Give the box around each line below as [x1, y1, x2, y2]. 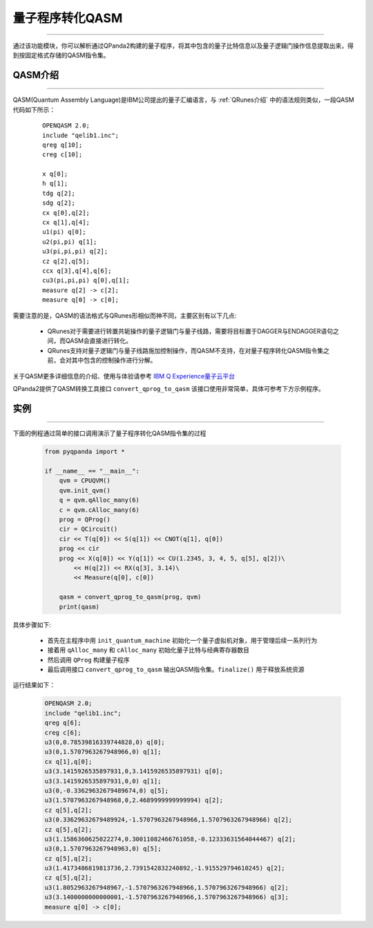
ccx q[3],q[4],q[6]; [42, 266, 112, 275]
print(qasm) [59, 603, 100, 610]
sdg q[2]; [42, 199, 75, 207]
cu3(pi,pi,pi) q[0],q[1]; [42, 277, 131, 284]
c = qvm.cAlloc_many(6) [59, 506, 140, 513]
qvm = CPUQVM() [59, 477, 111, 484]
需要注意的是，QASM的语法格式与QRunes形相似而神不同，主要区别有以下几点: [12, 311, 237, 320]
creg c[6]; [44, 729, 82, 736]
